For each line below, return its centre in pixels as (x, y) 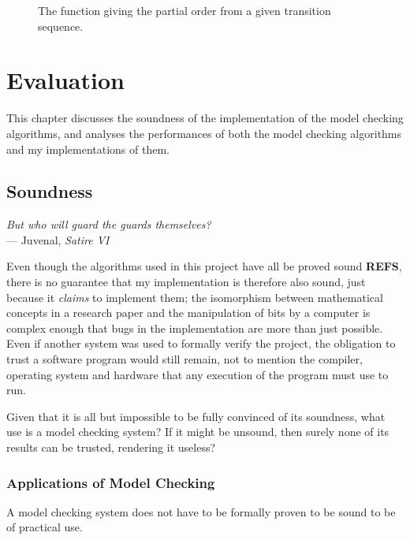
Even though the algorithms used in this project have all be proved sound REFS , (204, 266)
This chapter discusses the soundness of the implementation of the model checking (205, 118)
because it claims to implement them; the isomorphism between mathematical (195, 297)
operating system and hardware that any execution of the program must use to (198, 374)
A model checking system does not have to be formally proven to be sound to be (201, 511)
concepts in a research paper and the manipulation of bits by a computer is (188, 313)
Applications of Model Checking (111, 482)
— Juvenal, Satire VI (58, 239)
